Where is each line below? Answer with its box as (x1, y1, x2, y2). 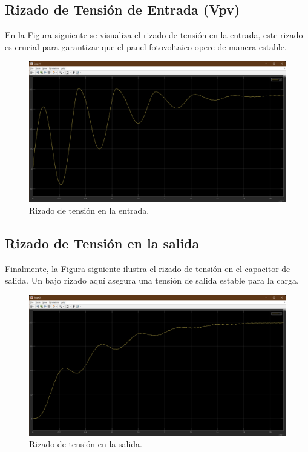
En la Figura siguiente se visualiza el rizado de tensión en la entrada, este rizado (5, 28, 303, 41)
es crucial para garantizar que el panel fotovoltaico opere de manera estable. (5, 40, 287, 53)
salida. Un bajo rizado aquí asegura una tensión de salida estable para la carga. (5, 274, 299, 287)
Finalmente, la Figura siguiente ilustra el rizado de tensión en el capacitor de (5, 262, 290, 274)
